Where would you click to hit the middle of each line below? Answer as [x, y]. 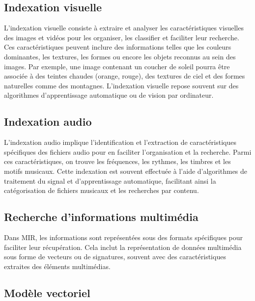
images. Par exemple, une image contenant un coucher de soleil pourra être [117, 66]
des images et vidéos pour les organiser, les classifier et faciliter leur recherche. [122, 37]
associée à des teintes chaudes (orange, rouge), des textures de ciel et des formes [125, 76]
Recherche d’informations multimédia [101, 217]
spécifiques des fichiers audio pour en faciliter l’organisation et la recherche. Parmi [128, 151]
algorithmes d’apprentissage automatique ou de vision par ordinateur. [109, 95]
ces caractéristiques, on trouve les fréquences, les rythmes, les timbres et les [117, 161]
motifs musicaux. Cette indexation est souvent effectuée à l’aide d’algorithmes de [126, 171]
